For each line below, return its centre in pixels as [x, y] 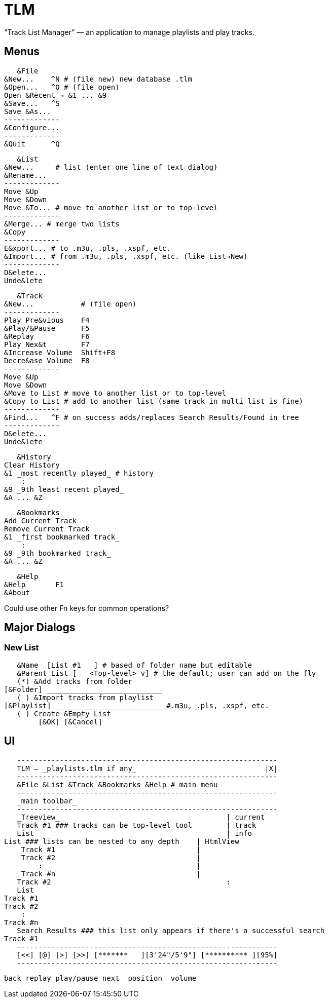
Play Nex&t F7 [47, 344]
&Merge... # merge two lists [62, 224]
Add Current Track [41, 521]
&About [17, 592]
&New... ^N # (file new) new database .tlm [98, 79]
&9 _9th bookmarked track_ [58, 553]
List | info [134, 833]
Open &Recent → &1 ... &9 [56, 95]
